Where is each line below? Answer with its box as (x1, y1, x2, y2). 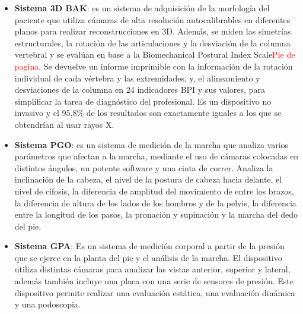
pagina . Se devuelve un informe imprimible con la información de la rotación (14, 59, 293, 72)
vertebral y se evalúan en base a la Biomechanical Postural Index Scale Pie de (14, 48, 295, 61)
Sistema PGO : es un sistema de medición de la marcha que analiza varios (14, 138, 289, 150)
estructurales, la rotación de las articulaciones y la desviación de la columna (14, 36, 291, 49)
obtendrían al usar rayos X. (14, 118, 114, 130)
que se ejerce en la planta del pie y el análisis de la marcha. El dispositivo (14, 251, 282, 263)
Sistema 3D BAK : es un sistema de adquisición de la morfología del (14, 2, 270, 14)
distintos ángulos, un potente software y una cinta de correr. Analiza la (14, 161, 273, 174)
